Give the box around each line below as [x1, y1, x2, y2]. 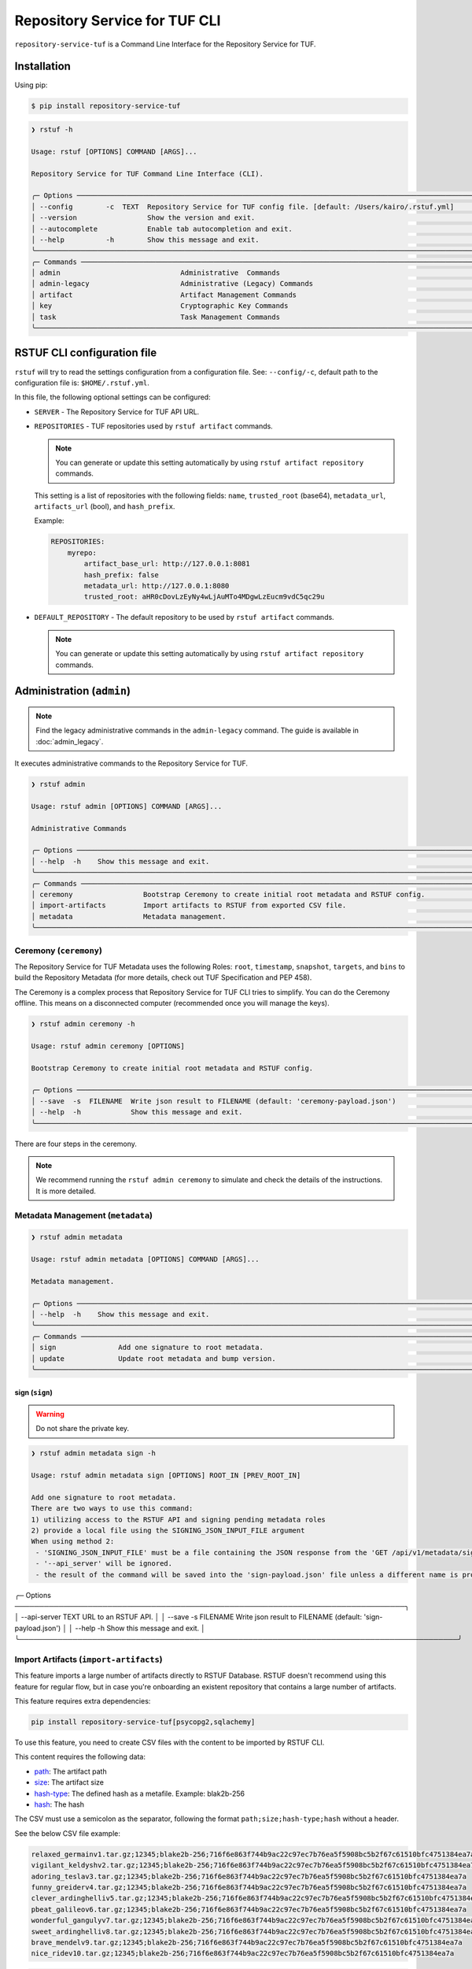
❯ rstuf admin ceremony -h [31, 1020, 135, 1029]
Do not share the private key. [35, 1424, 130, 1433]
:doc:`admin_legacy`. [35, 736, 104, 746]
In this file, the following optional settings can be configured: [14, 392, 212, 402]
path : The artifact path [34, 1767, 107, 1776]
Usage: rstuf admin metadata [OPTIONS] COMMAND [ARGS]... [31, 1255, 260, 1264]
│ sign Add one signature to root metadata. [31, 1343, 264, 1352]
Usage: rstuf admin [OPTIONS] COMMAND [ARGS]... [31, 802, 223, 810]
